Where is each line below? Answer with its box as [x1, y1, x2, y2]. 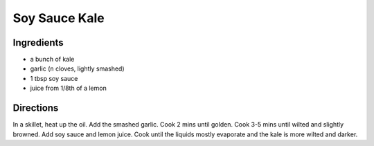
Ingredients [12, 37, 64, 48]
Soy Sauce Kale [12, 10, 105, 26]
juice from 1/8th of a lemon [30, 84, 107, 93]
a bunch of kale [30, 55, 75, 64]
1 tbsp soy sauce [30, 74, 78, 82]
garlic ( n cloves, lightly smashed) [30, 64, 125, 73]
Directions [12, 102, 59, 114]
